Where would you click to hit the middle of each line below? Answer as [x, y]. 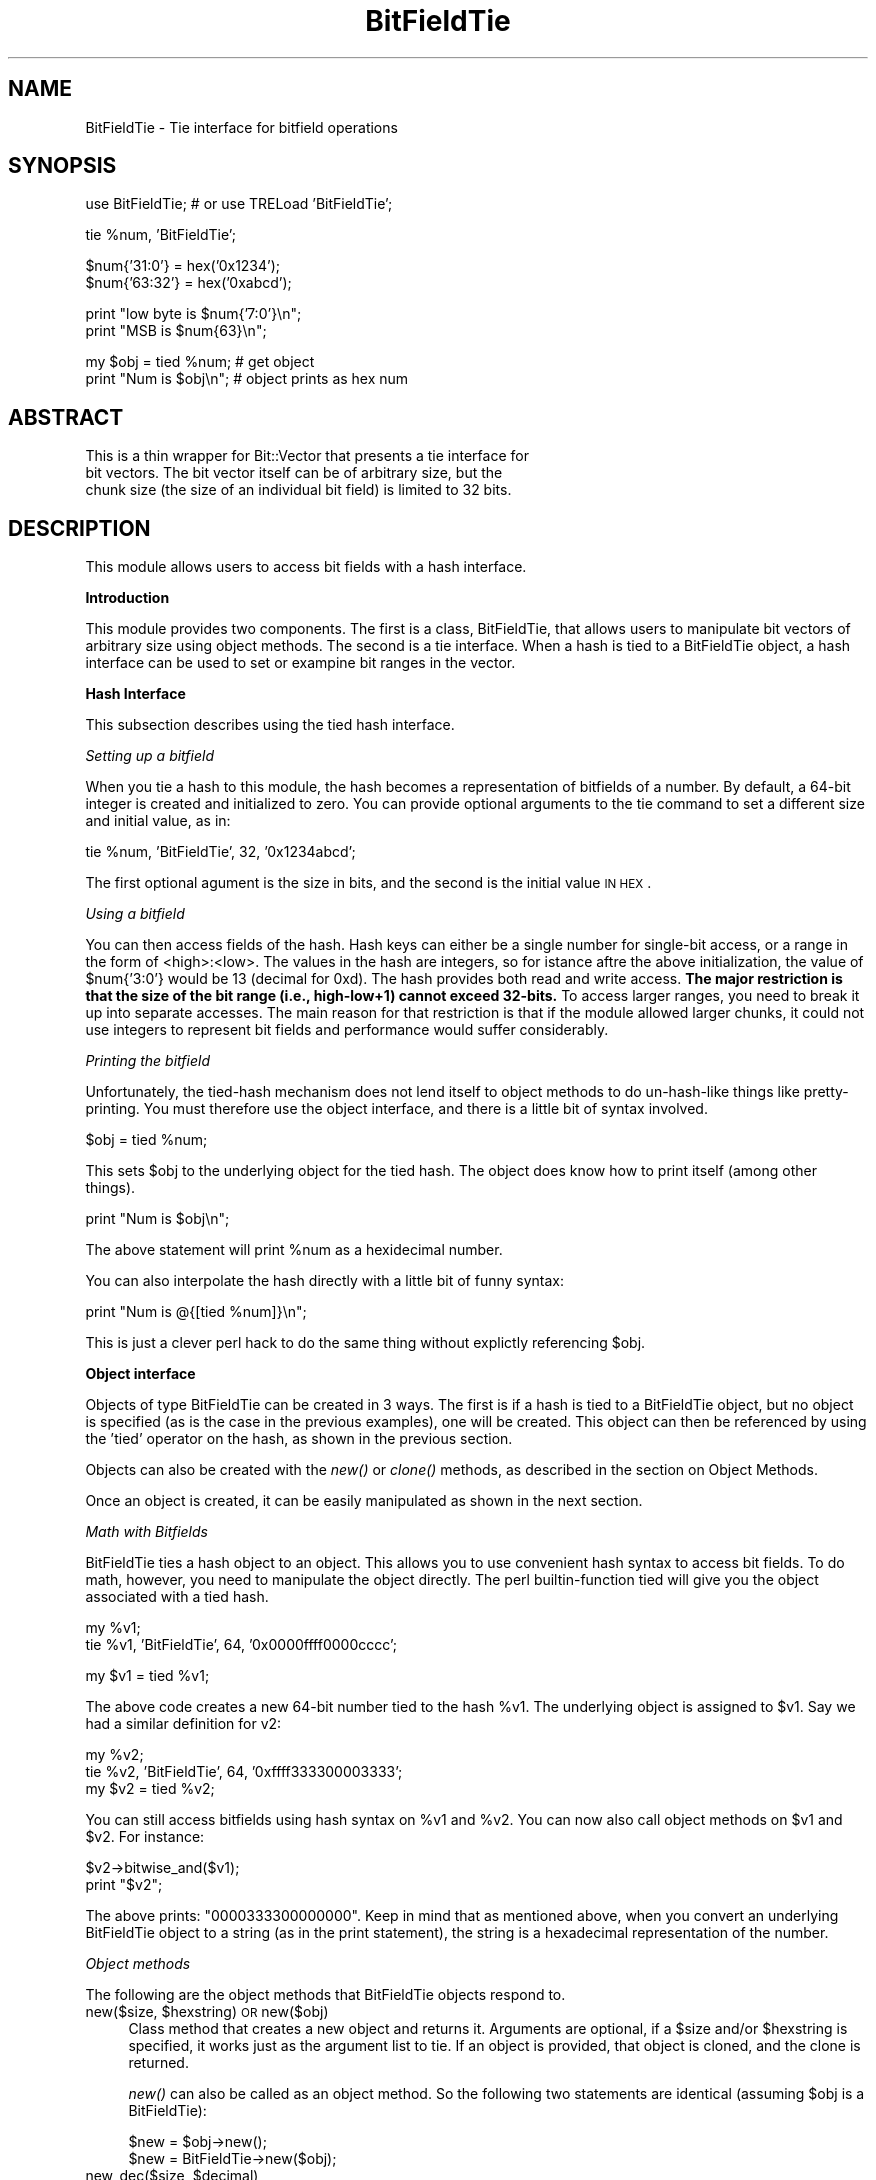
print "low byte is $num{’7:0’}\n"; [193, 314]
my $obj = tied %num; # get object [200, 362]
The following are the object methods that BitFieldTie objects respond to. [325, 1995]
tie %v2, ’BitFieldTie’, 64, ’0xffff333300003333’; [244, 1772]
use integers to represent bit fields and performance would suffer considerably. [347, 1030]
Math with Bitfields [146, 1532]
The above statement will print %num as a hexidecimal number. [294, 1250]
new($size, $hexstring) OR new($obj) [207, 2012]
